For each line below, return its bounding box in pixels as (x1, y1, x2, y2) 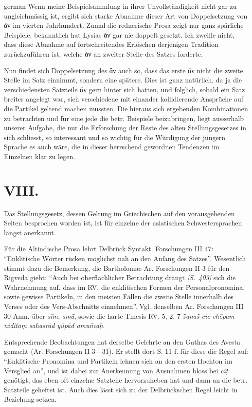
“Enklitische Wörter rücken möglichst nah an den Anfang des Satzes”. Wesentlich (4, 253, 246, 263)
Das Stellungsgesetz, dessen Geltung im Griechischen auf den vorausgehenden (4, 208, 235, 218)
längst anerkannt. (4, 227, 56, 237)
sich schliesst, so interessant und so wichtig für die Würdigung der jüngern (4, 132, 226, 142)
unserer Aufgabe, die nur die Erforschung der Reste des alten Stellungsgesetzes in (4, 122, 247, 133)
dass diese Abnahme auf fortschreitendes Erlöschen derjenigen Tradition (4, 39, 218, 49)
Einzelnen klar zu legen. (4, 151, 75, 161)
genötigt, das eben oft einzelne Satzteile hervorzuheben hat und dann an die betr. (4, 375, 248, 385)
